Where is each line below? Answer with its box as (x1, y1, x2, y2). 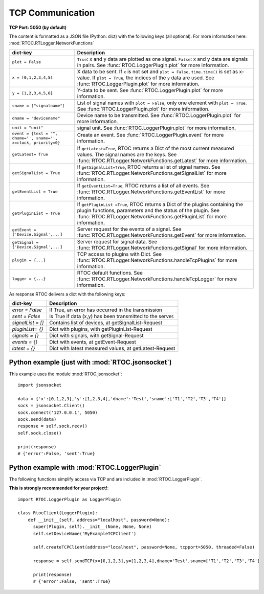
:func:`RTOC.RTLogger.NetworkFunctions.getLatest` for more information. (77, 157, 248, 164)
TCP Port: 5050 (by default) (9, 24, 67, 30)
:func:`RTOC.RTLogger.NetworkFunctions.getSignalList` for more (77, 169, 227, 176)
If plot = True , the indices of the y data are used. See (92, 74, 215, 81)
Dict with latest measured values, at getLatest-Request (49, 345, 176, 352)
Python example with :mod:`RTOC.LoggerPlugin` (9, 463, 161, 472)
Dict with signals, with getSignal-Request (49, 332, 144, 339)
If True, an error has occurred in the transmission (49, 306, 162, 313)
